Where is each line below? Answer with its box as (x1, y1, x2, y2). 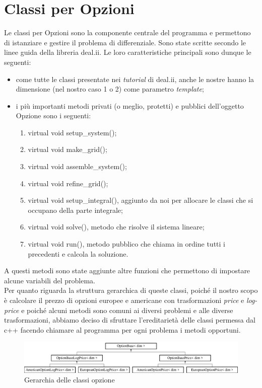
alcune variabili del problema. (4, 275, 95, 285)
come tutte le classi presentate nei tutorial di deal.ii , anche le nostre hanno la (16, 73, 254, 84)
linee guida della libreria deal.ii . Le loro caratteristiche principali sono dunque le (4, 47, 251, 57)
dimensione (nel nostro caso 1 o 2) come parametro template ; (16, 84, 204, 94)
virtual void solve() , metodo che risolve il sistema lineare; (28, 221, 205, 232)
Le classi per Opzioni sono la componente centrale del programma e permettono (4, 27, 251, 38)
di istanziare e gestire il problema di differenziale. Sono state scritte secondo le (4, 37, 246, 47)
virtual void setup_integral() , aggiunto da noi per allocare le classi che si (28, 195, 253, 205)
